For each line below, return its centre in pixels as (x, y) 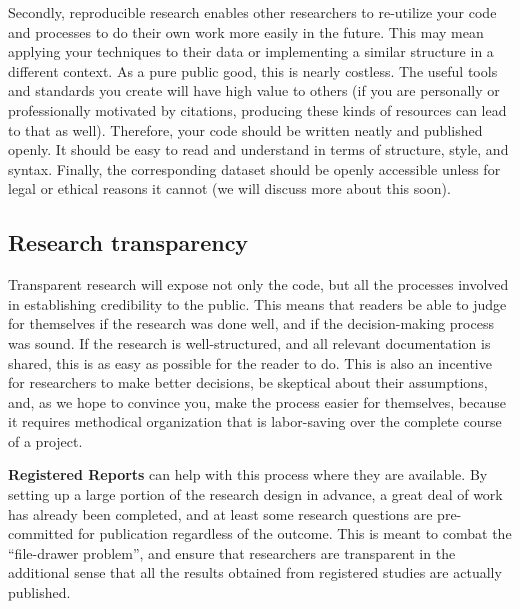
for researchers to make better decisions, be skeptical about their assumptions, (248, 382)
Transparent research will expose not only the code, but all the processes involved (258, 284)
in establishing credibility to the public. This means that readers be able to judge (257, 303)
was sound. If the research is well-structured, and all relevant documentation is (249, 342)
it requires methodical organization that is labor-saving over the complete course (255, 421)
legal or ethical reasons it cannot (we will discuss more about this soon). (229, 188)
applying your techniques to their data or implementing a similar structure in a (251, 51)
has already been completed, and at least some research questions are (220, 513)
